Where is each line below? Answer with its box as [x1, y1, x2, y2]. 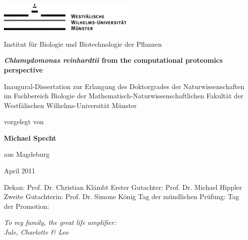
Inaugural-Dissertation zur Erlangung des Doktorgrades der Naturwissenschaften [4, 81, 245, 91]
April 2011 [4, 166, 35, 176]
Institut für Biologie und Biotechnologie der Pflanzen [4, 38, 162, 49]
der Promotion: [4, 201, 49, 211]
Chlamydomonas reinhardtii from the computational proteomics [4, 55, 223, 65]
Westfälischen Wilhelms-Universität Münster [4, 100, 137, 110]
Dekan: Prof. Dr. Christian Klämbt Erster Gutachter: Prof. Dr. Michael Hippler [4, 182, 242, 192]
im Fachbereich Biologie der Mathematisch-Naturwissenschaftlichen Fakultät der [4, 91, 244, 101]
